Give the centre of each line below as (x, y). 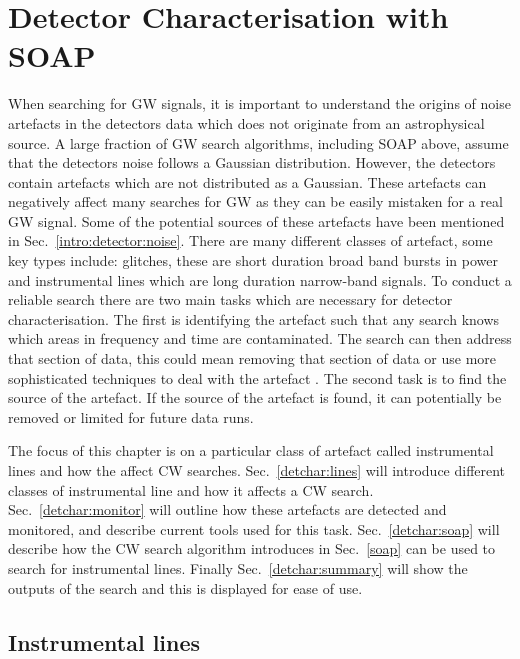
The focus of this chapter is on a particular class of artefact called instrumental (251, 450)
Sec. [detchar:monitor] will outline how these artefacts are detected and (227, 509)
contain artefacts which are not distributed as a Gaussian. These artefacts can (247, 181)
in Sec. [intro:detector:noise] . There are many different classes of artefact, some (250, 240)
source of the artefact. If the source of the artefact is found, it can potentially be (255, 397)
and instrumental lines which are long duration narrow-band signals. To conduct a (260, 279)
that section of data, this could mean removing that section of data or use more (252, 358)
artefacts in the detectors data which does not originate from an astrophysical (246, 122)
